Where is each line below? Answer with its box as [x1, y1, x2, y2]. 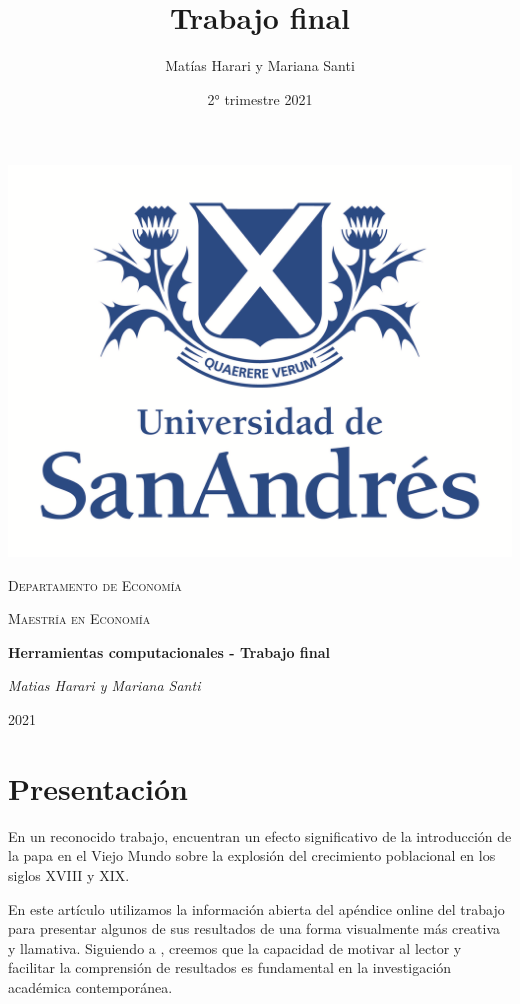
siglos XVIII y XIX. [8, 864, 130, 885]
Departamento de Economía [8, 574, 182, 595]
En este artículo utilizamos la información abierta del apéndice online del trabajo [8, 898, 505, 919]
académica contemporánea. [8, 976, 173, 997]
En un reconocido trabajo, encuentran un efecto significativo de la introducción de [8, 825, 512, 846]
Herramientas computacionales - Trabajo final [8, 641, 330, 662]
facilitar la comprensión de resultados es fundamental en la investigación [8, 957, 452, 978]
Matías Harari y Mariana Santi [165, 55, 355, 76]
